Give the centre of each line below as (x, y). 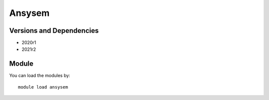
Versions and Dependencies (54, 31)
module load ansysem (43, 87)
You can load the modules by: (40, 76)
